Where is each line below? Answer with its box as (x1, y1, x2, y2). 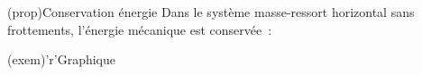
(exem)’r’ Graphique (7, 50, 115, 69)
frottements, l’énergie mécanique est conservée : (7, 20, 272, 38)
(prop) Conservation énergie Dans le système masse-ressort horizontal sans (7, 3, 415, 21)
